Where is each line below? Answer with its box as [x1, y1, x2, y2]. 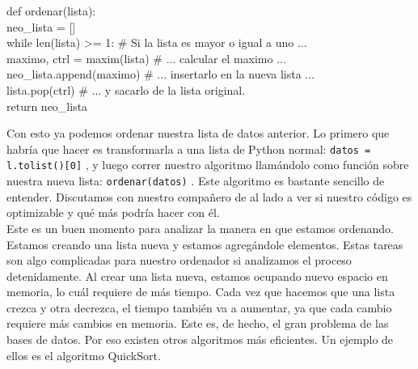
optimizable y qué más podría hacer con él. [6, 204, 220, 221]
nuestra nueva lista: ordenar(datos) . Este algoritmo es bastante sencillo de [6, 172, 385, 189]
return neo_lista [6, 97, 88, 114]
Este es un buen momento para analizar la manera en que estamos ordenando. [6, 219, 394, 236]
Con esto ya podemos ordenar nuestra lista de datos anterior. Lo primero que [6, 125, 390, 142]
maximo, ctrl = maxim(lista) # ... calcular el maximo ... [6, 49, 286, 66]
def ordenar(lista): [6, 2, 96, 19]
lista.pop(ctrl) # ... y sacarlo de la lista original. [6, 81, 246, 98]
